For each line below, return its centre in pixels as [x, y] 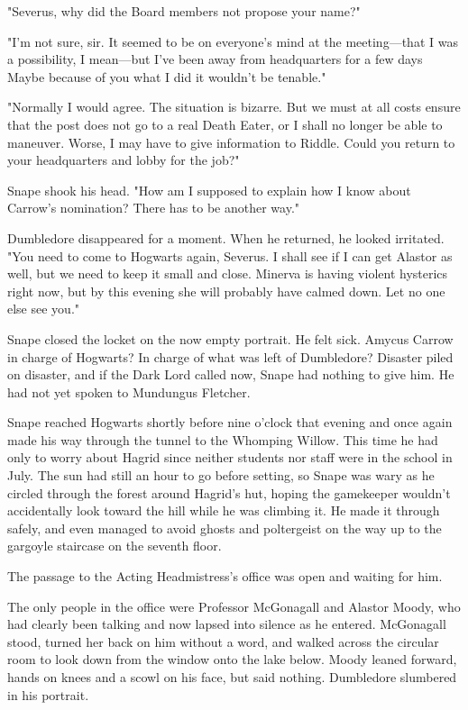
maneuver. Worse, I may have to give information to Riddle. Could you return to [231, 142]
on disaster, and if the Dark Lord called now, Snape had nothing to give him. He [231, 374]
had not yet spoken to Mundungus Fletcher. [129, 391]
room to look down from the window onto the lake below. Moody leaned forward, [232, 659]
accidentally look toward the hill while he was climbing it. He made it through [224, 510]
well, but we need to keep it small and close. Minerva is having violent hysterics [228, 273]
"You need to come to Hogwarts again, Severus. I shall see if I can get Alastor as [230, 255]
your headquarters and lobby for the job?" [124, 160]
